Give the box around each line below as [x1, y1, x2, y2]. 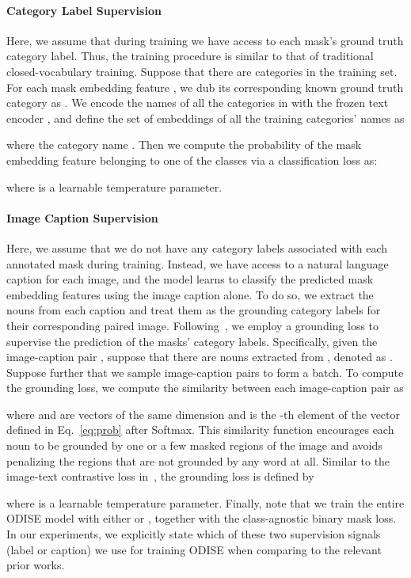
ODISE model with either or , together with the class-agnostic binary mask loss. [6, 510, 397, 527]
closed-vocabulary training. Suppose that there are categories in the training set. [6, 63, 398, 79]
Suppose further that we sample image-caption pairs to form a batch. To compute [6, 363, 404, 380]
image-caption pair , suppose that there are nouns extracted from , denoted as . [6, 348, 393, 365]
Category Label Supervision [6, 2, 162, 18]
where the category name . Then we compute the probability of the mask [6, 136, 362, 153]
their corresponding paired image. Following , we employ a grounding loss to [6, 317, 379, 333]
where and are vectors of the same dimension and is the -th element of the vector [6, 405, 400, 422]
